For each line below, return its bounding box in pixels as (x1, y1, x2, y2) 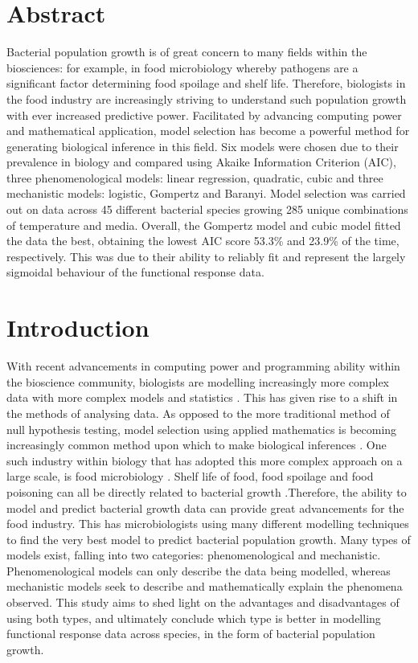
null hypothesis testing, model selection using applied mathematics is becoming (6, 420, 397, 437)
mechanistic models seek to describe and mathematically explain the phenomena (6, 578, 403, 595)
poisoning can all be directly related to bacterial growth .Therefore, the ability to (6, 483, 407, 500)
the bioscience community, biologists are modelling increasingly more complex (6, 373, 390, 390)
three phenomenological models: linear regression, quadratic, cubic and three (6, 169, 383, 186)
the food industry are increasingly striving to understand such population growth (6, 90, 407, 107)
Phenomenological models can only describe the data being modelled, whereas (6, 562, 391, 579)
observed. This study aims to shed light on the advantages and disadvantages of (6, 594, 400, 611)
